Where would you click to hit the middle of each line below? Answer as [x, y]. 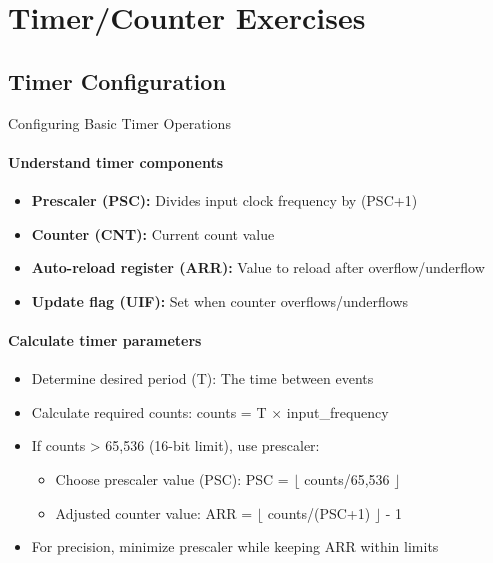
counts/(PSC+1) [319, 512]
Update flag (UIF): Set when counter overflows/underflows [220, 300]
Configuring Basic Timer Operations [119, 122]
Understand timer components [115, 161]
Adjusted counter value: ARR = [154, 512]
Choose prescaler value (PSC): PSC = [172, 478]
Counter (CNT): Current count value [153, 233]
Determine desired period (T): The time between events [202, 378]
